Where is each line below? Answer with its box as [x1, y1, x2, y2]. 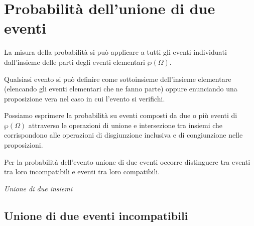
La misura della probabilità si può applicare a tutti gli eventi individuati [4, 47, 227, 57]
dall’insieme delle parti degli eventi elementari [4, 56, 145, 67]
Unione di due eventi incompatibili [4, 207, 188, 223]
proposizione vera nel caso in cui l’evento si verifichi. [4, 93, 165, 103]
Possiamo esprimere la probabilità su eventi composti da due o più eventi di [4, 110, 237, 121]
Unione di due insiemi [4, 183, 73, 193]
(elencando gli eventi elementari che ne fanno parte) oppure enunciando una [4, 83, 237, 94]
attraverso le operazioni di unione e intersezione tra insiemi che [28, 120, 223, 130]
